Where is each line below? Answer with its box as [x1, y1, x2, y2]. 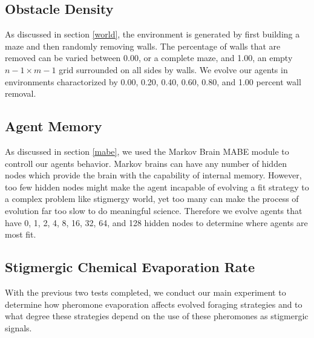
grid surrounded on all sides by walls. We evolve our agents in [59, 63, 288, 76]
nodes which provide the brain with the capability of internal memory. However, [5, 169, 302, 181]
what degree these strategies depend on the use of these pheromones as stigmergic [5, 310, 309, 322]
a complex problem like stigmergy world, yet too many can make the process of [5, 192, 299, 205]
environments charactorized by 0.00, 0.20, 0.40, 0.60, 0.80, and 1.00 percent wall [5, 75, 301, 88]
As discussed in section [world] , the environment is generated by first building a [5, 28, 300, 41]
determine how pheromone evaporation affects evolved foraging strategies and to [5, 297, 303, 310]
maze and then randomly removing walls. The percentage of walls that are [5, 39, 281, 52]
